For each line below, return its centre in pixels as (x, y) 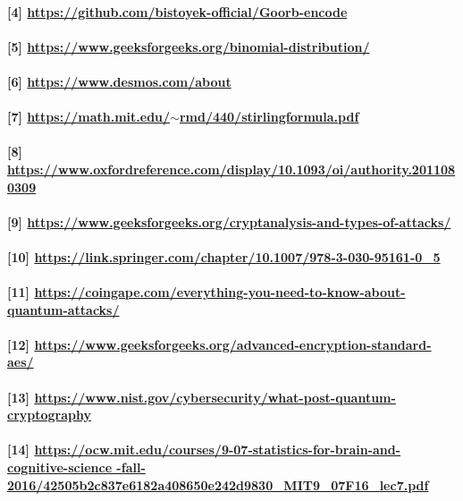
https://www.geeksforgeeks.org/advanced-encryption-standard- (233, 344)
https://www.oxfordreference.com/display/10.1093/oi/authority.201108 (231, 169)
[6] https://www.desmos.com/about (119, 81)
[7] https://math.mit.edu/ (89, 117)
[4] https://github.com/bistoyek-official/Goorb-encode (177, 11)
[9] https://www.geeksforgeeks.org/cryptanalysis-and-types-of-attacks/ (229, 221)
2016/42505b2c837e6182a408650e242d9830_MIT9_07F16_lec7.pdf (218, 484)
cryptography (49, 415)
